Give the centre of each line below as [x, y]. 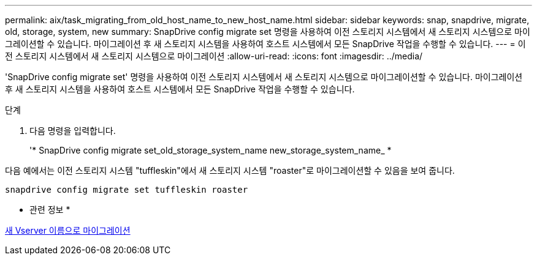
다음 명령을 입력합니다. [73, 131]
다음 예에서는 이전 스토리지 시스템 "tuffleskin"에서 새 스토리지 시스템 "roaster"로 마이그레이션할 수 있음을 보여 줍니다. [230, 170]
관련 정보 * [50, 210]
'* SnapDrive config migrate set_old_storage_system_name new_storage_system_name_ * [211, 150]
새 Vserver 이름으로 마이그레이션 [68, 230]
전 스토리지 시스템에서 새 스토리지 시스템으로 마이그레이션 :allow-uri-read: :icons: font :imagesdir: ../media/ [214, 56]
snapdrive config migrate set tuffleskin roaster [127, 190]
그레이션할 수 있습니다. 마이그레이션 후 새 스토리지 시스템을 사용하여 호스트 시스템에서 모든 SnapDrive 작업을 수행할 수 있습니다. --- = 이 [265, 44]
